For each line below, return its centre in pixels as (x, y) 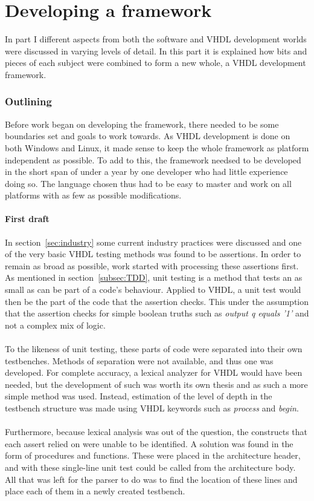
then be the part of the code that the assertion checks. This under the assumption (157, 301)
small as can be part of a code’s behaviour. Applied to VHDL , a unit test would (153, 290)
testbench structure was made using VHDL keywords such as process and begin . (152, 408)
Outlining (28, 101)
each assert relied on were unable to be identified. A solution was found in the (149, 443)
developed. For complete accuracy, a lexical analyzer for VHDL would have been (154, 372)
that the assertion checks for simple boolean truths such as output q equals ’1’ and (157, 313)
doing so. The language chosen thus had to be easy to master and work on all (148, 183)
